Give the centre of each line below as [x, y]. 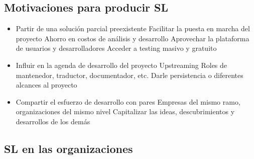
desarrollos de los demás [53, 121]
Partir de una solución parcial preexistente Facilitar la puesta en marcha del [133, 28]
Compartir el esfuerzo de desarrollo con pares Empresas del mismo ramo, [128, 101]
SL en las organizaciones [69, 148]
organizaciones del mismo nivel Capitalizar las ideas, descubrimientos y [125, 111]
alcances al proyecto [46, 85]
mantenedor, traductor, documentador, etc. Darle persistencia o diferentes [130, 75]
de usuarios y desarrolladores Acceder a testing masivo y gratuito [116, 48]
